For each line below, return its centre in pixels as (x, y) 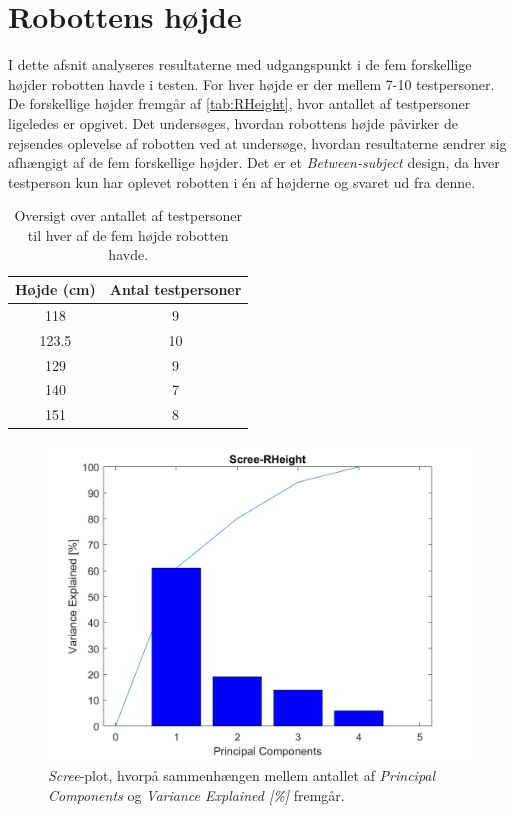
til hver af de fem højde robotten (128, 234)
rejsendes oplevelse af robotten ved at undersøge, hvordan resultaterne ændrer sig (257, 142)
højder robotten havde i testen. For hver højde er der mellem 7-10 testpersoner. (251, 83)
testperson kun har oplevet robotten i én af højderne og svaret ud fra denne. (242, 181)
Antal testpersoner (175, 289)
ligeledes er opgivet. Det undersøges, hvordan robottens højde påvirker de (233, 122)
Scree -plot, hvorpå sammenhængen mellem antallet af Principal (242, 774)
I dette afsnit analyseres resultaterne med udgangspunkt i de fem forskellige (240, 64)
